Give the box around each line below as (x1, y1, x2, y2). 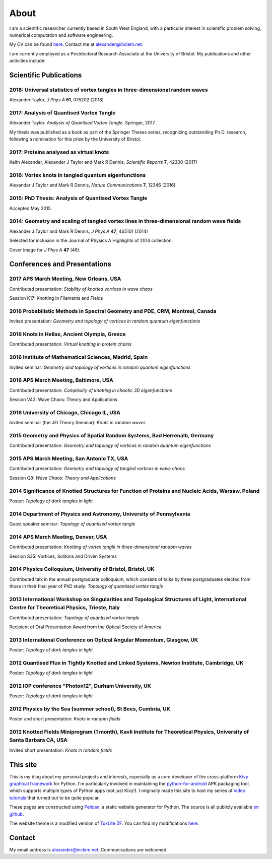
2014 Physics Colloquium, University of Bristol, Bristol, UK (9, 566, 155, 573)
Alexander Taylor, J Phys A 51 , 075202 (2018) (9, 97, 104, 103)
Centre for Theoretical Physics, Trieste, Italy (9, 604, 120, 611)
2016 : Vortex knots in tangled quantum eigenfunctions (9, 172, 146, 179)
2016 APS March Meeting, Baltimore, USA (9, 377, 113, 384)
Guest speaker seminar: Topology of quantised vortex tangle (9, 521, 135, 527)
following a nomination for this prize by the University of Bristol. (9, 136, 142, 142)
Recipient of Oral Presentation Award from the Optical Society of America (9, 624, 162, 630)
